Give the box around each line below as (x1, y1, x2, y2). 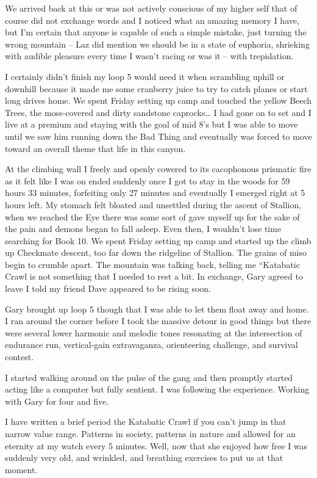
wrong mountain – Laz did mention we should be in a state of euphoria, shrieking (5, 37, 310, 50)
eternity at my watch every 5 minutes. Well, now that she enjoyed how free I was (5, 439, 308, 452)
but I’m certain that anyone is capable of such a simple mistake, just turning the (5, 26, 307, 38)
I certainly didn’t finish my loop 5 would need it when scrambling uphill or (5, 70, 285, 82)
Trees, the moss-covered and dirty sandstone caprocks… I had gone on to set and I (5, 106, 312, 118)
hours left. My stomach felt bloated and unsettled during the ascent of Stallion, (5, 198, 302, 211)
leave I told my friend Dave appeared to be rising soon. (5, 282, 212, 295)
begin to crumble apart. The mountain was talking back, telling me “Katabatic (5, 258, 300, 270)
